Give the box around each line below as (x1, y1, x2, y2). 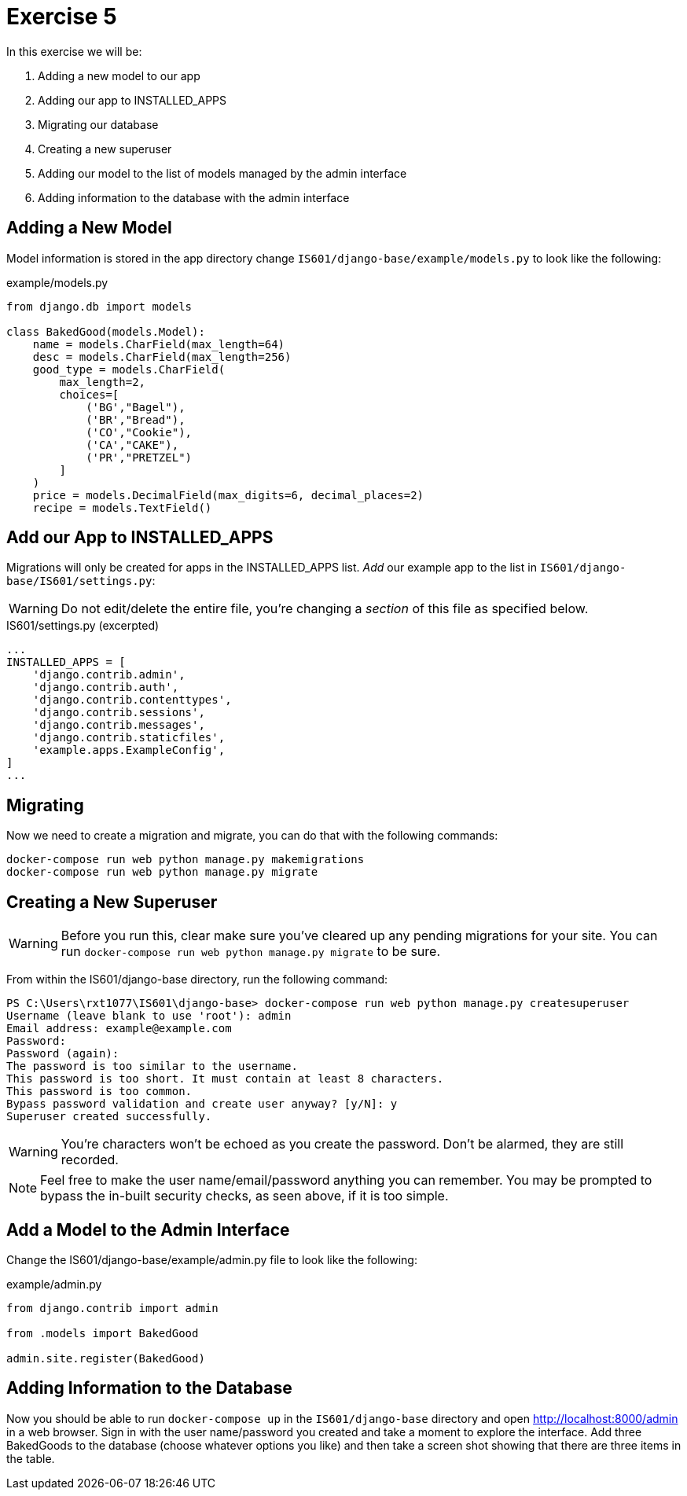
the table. (6, 1451, 55, 1465)
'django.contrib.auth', (32, 681, 179, 694)
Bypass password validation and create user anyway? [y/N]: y (6, 1097, 398, 1111)
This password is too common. (6, 1085, 193, 1098)
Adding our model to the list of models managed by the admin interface (38, 166, 407, 180)
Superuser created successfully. (6, 1110, 212, 1123)
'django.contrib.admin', (32, 668, 186, 682)
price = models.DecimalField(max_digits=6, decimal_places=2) (32, 488, 424, 502)
